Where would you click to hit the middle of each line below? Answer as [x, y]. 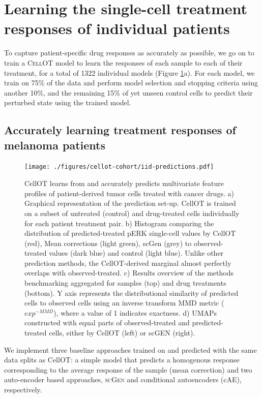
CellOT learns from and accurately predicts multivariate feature [124, 183]
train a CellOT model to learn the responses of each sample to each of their [123, 62]
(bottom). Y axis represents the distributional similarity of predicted [132, 293]
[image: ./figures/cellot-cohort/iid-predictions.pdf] [119, 167]
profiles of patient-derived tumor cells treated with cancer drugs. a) [129, 193]
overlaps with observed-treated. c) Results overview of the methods [129, 273]
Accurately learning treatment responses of [120, 130]
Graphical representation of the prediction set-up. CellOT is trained [130, 203]
